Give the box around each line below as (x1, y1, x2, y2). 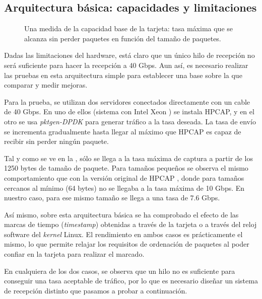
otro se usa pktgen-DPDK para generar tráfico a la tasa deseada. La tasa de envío (4, 116, 256, 126)
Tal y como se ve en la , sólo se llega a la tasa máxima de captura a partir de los (4, 153, 253, 163)
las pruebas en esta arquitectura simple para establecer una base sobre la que (4, 69, 242, 80)
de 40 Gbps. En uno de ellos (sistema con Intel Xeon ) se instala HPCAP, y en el (4, 106, 254, 117)
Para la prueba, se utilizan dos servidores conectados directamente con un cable (4, 96, 250, 107)
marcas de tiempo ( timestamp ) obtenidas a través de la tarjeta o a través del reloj (4, 219, 257, 230)
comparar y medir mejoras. (4, 80, 88, 90)
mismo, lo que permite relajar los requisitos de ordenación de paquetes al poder (4, 239, 249, 249)
